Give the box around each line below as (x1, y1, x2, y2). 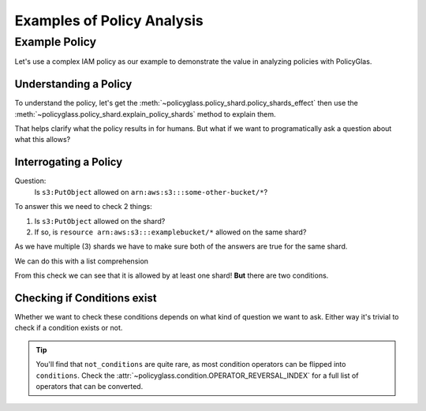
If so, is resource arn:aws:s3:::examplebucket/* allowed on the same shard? (34, 227, 307, 237)
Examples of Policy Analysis (14, 12, 204, 29)
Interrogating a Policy (14, 155, 123, 169)
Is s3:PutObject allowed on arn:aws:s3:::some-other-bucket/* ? (34, 187, 268, 196)
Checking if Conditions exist (14, 291, 157, 305)
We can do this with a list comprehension (14, 256, 149, 266)
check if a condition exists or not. (14, 323, 123, 333)
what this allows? (14, 135, 71, 144)
